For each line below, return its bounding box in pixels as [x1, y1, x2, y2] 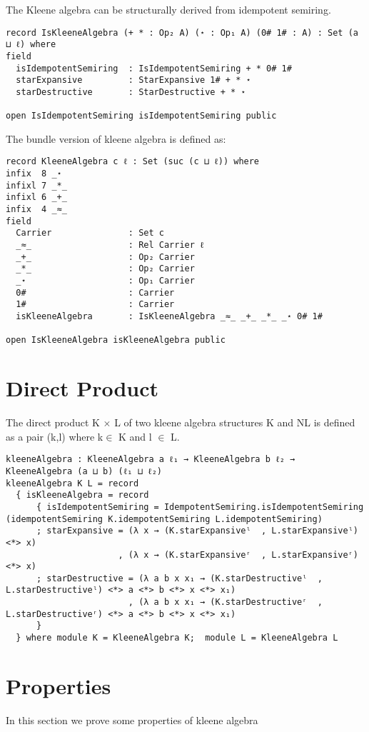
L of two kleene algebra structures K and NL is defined [114, 415, 355, 430]
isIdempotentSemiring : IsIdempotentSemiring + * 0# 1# [16, 63, 292, 74]
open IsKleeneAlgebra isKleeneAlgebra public [6, 335, 226, 346]
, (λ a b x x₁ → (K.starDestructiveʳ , [128, 597, 323, 608]
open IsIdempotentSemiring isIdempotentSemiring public [6, 111, 277, 121]
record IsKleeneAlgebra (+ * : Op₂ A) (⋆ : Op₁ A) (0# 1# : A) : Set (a [6, 27, 358, 38]
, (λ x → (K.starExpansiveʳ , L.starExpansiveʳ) [118, 549, 358, 560]
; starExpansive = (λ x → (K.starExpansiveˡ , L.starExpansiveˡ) [36, 526, 358, 536]
